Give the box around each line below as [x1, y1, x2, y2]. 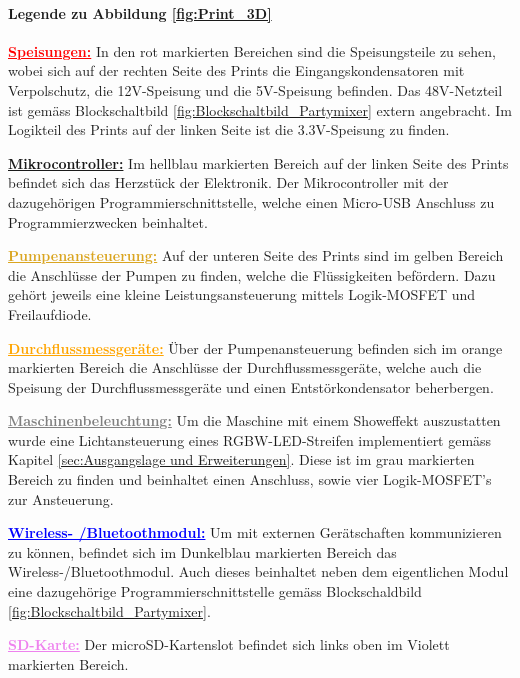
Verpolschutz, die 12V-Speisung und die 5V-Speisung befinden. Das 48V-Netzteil [8, 79, 503, 100]
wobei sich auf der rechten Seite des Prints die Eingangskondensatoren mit [8, 60, 465, 81]
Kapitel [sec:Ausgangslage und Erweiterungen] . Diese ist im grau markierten [8, 449, 475, 470]
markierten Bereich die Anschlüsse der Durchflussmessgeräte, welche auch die [8, 357, 482, 378]
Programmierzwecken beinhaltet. [8, 211, 208, 232]
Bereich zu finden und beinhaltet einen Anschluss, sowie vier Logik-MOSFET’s [8, 469, 492, 490]
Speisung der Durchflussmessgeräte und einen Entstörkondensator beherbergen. [8, 376, 494, 397]
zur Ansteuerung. [8, 488, 114, 509]
